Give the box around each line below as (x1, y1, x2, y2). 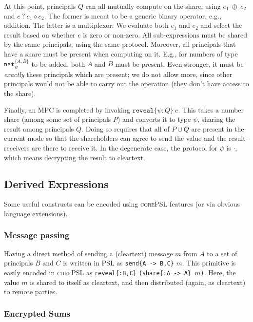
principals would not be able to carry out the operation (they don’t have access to (4, 78, 249, 89)
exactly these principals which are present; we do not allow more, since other (4, 69, 233, 79)
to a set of (207, 248, 237, 258)
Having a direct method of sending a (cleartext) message (4, 248, 173, 258)
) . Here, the (200, 267, 236, 277)
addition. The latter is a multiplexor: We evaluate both (4, 20, 169, 30)
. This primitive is (182, 258, 236, 268)
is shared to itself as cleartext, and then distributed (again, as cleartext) (30, 277, 246, 287)
